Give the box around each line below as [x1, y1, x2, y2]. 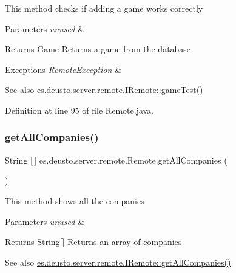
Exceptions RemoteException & [5, 63, 121, 75]
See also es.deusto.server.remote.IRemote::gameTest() [5, 83, 203, 96]
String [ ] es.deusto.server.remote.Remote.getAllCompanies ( [5, 153, 228, 166]
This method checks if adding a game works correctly [5, 2, 203, 14]
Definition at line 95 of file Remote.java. [5, 103, 153, 116]
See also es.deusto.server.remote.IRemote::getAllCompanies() [5, 255, 231, 268]
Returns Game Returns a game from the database [5, 43, 191, 55]
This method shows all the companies [5, 194, 144, 207]
